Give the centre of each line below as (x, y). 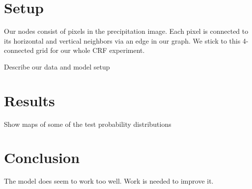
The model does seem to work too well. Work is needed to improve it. (109, 181)
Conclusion (42, 157)
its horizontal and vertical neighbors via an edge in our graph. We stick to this (122, 40)
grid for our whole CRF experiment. (90, 50)
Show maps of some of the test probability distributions (88, 124)
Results (29, 100)
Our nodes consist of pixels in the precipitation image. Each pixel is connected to (126, 31)
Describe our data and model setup (57, 66)
